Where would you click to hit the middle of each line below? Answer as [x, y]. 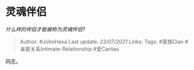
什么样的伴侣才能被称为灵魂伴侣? [45, 29]
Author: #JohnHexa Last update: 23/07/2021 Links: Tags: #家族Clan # [104, 41]
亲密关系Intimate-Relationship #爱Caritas [69, 49]
